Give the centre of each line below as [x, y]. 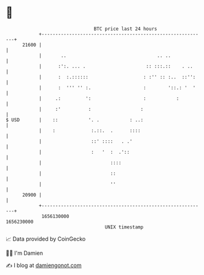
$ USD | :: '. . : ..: [75, 120]
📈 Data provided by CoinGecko [46, 239]
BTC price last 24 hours [125, 29]
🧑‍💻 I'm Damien [25, 253]
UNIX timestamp [124, 227]
